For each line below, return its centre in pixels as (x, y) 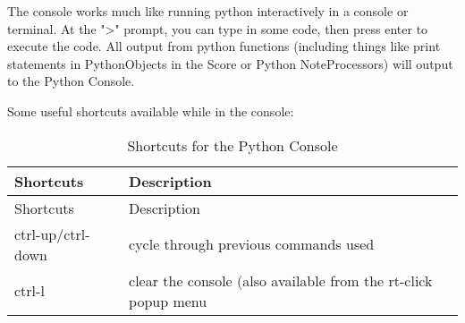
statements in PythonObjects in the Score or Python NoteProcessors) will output (230, 63)
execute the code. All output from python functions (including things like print (224, 46)
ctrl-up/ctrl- (52, 234)
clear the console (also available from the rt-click (281, 280)
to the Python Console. (71, 81)
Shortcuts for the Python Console (232, 145)
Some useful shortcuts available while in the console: (151, 110)
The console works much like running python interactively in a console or (208, 11)
